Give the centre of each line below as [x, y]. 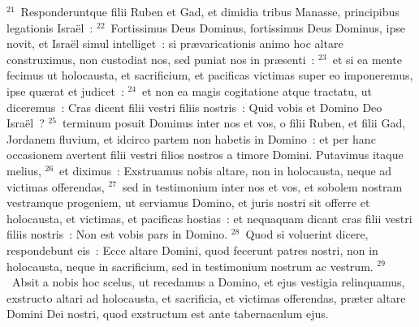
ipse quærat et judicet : [65, 90]
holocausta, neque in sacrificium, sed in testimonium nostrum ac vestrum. [190, 266]
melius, [24, 170]
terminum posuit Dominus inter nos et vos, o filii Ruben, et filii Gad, [234, 123]
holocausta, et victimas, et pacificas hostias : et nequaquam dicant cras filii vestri [209, 218]
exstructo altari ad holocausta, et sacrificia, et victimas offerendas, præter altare [206, 297]
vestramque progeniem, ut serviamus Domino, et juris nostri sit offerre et [188, 202]
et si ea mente [367, 59]
